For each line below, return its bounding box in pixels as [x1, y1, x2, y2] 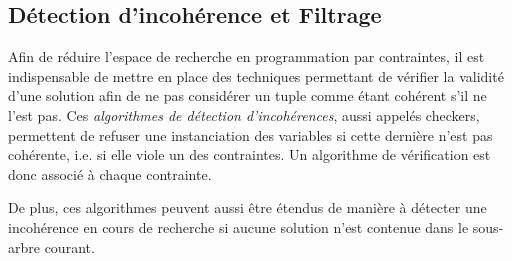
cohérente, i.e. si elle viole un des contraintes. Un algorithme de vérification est [8, 144, 491, 165]
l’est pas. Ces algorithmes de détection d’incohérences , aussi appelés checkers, [8, 104, 480, 125]
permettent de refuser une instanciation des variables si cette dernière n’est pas [8, 124, 493, 145]
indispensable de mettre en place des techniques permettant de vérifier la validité [8, 65, 504, 86]
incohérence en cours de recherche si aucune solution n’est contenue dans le [8, 216, 469, 237]
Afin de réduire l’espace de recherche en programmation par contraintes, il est [8, 46, 485, 67]
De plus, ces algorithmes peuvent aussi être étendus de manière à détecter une [8, 197, 487, 218]
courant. [44, 236, 95, 257]
